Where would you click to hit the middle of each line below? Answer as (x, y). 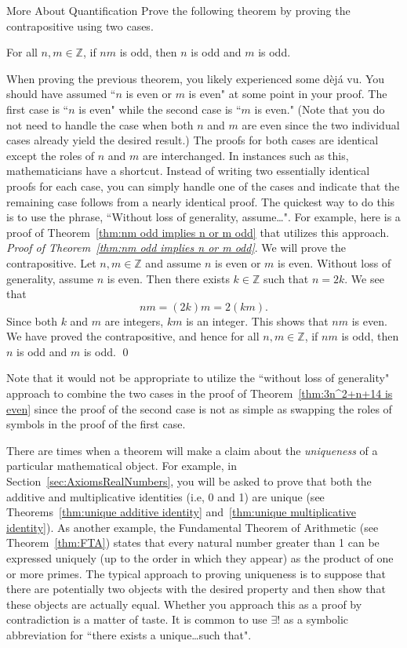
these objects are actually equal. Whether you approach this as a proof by (184, 604)
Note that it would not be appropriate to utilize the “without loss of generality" (198, 378)
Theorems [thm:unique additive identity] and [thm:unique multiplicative (181, 512)
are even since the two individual (321, 124)
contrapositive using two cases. (80, 25)
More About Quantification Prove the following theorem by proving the (178, 10)
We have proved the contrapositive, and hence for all (133, 336)
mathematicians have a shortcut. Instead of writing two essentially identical (188, 171)
